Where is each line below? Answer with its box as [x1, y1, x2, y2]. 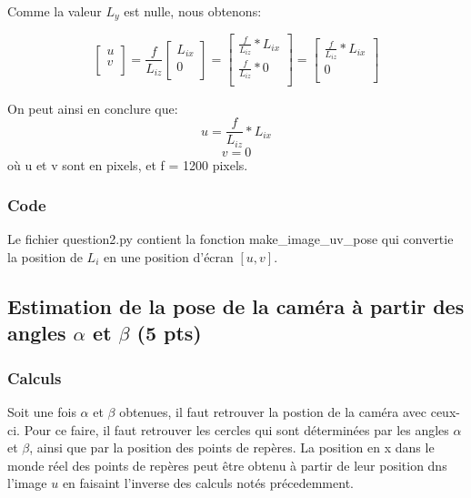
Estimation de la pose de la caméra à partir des [7, 292, 465, 320]
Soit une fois [7, 402, 76, 422]
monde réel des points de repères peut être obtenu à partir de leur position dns [7, 455, 447, 474]
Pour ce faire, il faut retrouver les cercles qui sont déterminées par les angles [24, 420, 449, 439]
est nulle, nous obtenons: [124, 2, 262, 20]
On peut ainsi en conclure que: [7, 98, 178, 117]
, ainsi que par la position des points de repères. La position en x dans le [29, 438, 435, 457]
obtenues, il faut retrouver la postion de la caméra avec [119, 402, 427, 422]
